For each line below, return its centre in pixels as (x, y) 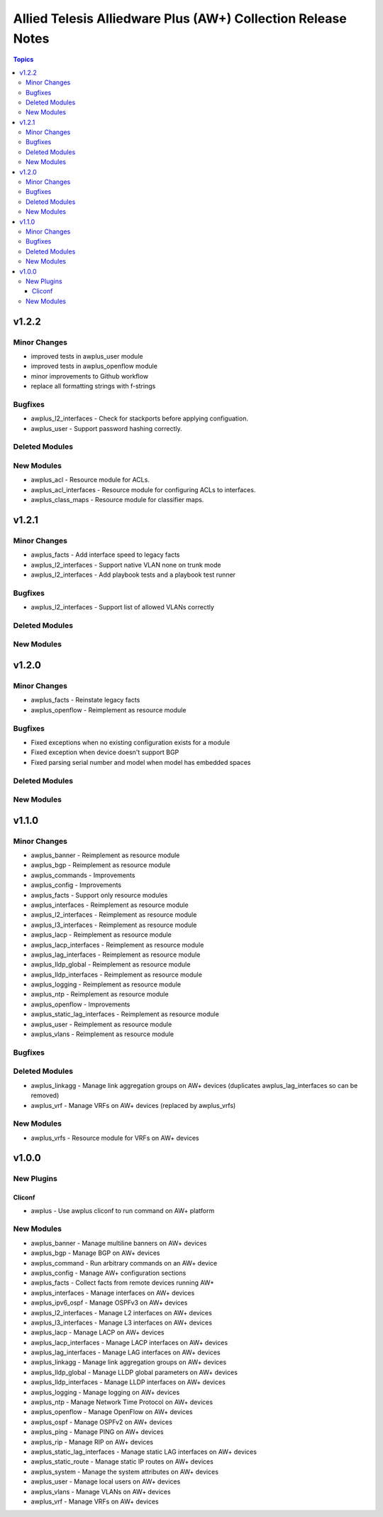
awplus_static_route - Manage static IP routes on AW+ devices (122, 1462)
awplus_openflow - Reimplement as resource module (109, 709)
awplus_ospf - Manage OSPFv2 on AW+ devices (102, 1422)
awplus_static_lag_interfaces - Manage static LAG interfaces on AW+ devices (144, 1452)
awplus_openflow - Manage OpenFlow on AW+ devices (112, 1412)
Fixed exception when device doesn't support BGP (105, 752)
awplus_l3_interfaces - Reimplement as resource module (114, 925)
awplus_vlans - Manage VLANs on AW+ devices (101, 1491)
